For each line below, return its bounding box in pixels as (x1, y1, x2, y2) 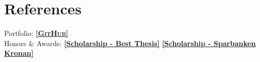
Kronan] (4, 48, 34, 58)
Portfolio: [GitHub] (4, 28, 69, 38)
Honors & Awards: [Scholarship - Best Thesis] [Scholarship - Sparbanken (4, 37, 256, 48)
